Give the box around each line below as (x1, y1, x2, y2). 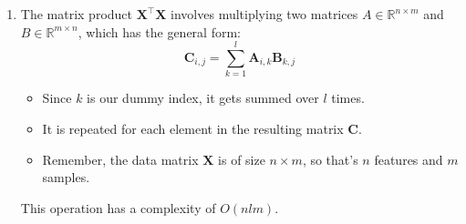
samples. (42, 168, 90, 187)
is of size (218, 149, 265, 168)
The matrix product (20, 5, 133, 23)
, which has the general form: (78, 22, 241, 41)
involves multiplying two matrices (171, 5, 358, 23)
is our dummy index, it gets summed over (87, 88, 319, 107)
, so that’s (302, 149, 358, 168)
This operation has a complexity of (20, 198, 216, 217)
